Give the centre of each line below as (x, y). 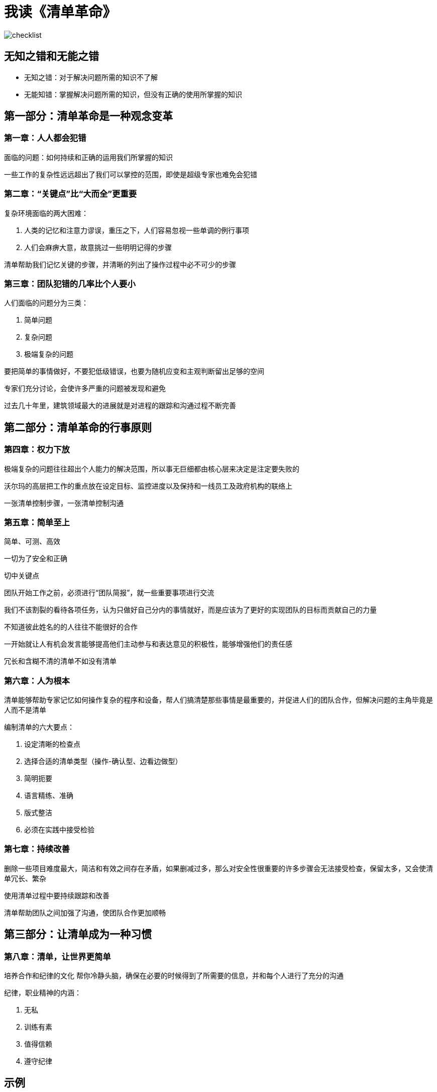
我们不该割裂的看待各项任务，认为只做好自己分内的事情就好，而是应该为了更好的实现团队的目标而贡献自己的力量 (190, 610)
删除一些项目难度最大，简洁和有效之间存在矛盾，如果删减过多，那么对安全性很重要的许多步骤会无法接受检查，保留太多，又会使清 (219, 868)
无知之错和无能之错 (51, 56)
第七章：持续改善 (37, 849)
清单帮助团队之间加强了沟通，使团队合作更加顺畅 (85, 912)
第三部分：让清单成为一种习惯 (78, 934)
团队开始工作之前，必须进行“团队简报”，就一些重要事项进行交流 (109, 593)
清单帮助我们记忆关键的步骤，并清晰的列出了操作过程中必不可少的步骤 (120, 264)
